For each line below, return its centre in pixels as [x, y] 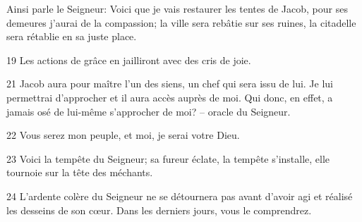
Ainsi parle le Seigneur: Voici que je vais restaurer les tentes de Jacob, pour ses [177, 8]
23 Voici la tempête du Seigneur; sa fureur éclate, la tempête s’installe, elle [168, 158]
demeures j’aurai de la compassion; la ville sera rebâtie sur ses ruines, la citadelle [181, 22]
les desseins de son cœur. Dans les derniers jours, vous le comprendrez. [159, 210]
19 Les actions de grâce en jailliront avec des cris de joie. [129, 60]
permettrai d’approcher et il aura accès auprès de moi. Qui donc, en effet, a [170, 97]
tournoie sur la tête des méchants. [80, 172]
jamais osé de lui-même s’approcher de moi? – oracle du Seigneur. [149, 111]
